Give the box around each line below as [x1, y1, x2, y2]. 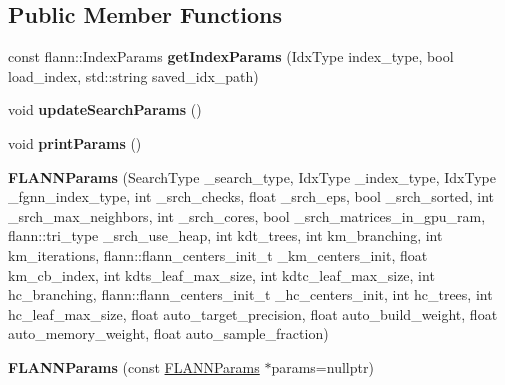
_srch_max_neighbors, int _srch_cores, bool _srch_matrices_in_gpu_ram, [8, 205, 486, 226]
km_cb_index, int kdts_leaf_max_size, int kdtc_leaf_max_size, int [8, 264, 435, 285]
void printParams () [8, 132, 142, 153]
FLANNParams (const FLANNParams [8, 356, 260, 377]
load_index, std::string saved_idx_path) [8, 65, 259, 86]
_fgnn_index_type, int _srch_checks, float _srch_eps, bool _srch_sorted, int [8, 186, 494, 207]
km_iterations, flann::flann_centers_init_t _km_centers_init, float [8, 244, 428, 265]
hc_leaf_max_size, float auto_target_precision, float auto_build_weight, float [8, 303, 498, 324]
